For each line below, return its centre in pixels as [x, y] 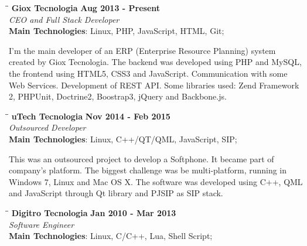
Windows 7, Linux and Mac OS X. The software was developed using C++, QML [156, 181]
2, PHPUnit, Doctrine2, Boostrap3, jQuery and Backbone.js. [118, 96]
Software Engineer [42, 224]
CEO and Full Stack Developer [64, 19]
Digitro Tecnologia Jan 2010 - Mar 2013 [94, 212]
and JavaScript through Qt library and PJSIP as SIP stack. [116, 193]
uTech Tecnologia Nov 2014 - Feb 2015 [91, 116]
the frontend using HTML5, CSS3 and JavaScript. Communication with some [148, 73]
